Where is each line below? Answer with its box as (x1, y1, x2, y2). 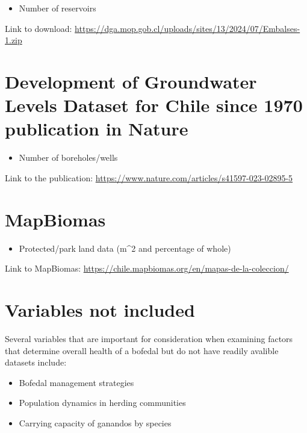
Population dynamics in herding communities (19, 396, 186, 409)
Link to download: (5, 22, 72, 34)
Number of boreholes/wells (19, 151, 118, 164)
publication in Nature (5, 116, 188, 141)
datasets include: (5, 356, 67, 369)
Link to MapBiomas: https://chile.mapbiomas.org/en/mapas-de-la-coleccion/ (5, 262, 289, 275)
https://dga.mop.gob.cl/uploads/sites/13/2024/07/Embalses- (75, 22, 300, 34)
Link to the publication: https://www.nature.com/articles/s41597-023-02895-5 (5, 171, 293, 184)
